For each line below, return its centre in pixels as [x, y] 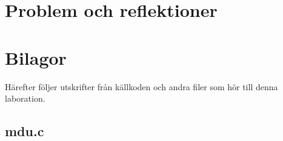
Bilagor [36, 57]
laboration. [25, 98]
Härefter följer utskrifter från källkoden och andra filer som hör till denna [141, 86]
